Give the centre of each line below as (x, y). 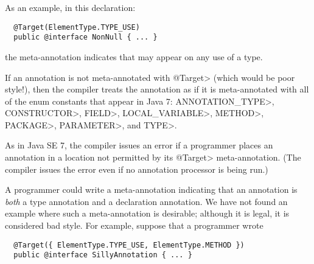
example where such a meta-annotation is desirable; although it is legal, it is (147, 213)
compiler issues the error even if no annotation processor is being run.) (137, 169)
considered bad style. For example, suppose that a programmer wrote (134, 225)
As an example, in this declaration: (70, 7)
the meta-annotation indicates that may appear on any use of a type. (134, 56)
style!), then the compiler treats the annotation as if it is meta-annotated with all (157, 89)
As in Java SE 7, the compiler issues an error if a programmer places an (139, 145)
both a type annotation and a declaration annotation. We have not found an (146, 201)
